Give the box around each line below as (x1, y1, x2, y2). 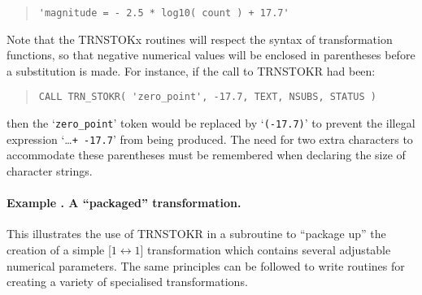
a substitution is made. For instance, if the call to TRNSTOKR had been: (7, 62, 376, 79)
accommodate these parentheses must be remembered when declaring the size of (7, 146, 406, 163)
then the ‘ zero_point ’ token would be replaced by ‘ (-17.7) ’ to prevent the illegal (7, 115, 415, 132)
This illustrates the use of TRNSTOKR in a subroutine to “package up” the (7, 225, 386, 242)
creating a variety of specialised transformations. (7, 273, 248, 290)
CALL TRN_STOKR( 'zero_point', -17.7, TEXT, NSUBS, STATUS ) (38, 91, 377, 103)
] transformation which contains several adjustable (140, 241, 391, 258)
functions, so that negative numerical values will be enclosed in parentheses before (7, 46, 415, 63)
